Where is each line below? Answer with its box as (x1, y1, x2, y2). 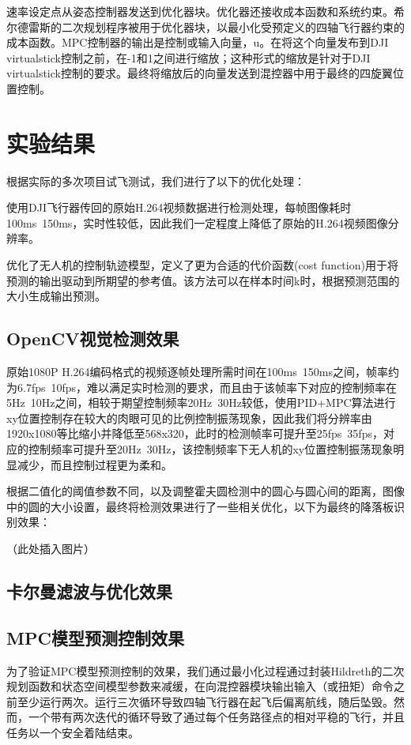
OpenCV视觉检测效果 (6, 326, 179, 351)
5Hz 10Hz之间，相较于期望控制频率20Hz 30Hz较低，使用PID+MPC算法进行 (6, 394, 396, 411)
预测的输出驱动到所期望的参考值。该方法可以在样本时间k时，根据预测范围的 (6, 272, 400, 288)
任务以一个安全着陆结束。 (6, 724, 139, 740)
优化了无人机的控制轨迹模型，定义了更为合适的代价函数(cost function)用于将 (6, 257, 398, 273)
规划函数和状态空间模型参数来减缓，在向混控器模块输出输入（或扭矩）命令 (6, 678, 394, 694)
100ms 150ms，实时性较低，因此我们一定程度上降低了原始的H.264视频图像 (6, 214, 388, 231)
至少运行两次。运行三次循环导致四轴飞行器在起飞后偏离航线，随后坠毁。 (17, 693, 394, 709)
